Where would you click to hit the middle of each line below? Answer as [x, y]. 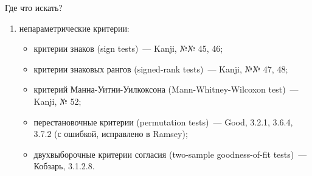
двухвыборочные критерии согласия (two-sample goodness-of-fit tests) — [170, 154]
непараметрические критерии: [74, 28]
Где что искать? [34, 7]
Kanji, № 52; [57, 101]
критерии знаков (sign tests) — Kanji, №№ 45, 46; [128, 48]
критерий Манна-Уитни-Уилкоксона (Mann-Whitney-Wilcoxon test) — [166, 89]
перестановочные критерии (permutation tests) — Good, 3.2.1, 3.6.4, [163, 121]
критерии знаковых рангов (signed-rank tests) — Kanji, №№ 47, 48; [161, 69]
